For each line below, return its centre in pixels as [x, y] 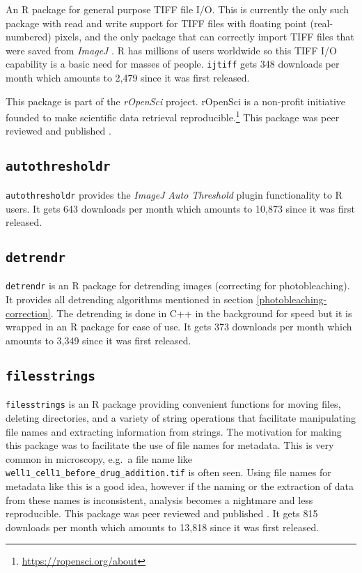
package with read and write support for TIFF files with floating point [156, 23]
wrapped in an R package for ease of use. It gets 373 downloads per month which [179, 327]
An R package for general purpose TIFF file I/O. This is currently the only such [178, 9]
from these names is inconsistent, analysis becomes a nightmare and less [159, 499]
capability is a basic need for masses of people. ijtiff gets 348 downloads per [173, 64]
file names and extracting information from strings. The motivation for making [174, 431]
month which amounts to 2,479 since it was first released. [128, 78]
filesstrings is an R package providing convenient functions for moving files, [173, 404]
